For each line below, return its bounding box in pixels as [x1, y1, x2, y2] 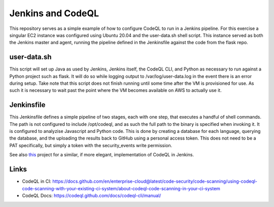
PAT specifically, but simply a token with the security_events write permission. [9, 142, 173, 148]
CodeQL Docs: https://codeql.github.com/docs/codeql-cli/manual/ [22, 192, 161, 198]
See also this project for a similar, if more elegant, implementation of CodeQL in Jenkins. [9, 152, 194, 158]
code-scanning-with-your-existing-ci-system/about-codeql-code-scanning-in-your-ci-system [22, 185, 221, 191]
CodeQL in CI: [22, 178, 52, 185]
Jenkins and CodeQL [9, 8, 99, 19]
